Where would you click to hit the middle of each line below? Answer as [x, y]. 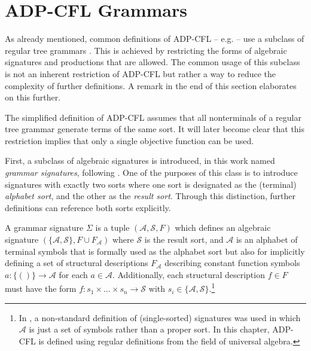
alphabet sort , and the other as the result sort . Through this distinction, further [150, 196]
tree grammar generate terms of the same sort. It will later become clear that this [155, 129]
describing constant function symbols [232, 263]
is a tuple [112, 228]
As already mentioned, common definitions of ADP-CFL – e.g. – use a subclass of [155, 39]
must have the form [41, 289]
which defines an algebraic [223, 228]
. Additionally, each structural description [188, 274]
